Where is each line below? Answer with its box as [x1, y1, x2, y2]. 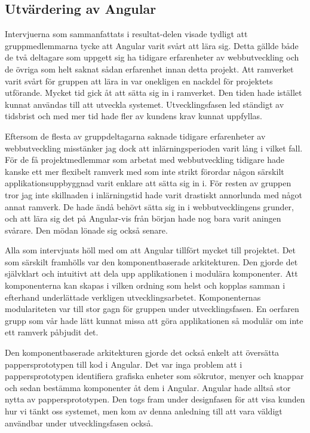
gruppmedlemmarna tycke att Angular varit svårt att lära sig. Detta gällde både [5, 39, 299, 52]
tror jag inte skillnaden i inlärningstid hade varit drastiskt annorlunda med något [5, 188, 303, 201]
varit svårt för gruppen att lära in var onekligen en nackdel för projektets [5, 74, 273, 87]
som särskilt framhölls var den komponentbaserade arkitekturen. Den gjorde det [5, 255, 298, 268]
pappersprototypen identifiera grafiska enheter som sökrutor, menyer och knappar [5, 370, 304, 382]
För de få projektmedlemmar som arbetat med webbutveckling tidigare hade [5, 153, 285, 166]
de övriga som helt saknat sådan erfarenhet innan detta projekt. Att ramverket [5, 62, 294, 75]
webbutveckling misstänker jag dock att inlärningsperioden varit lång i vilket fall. [5, 141, 303, 154]
